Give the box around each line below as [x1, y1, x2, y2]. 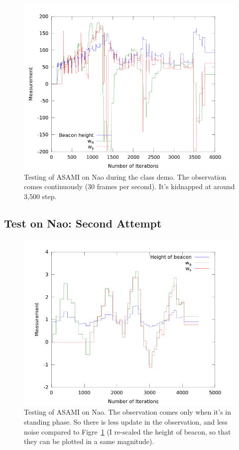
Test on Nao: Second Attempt [4, 215, 162, 230]
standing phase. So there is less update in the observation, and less [24, 417, 228, 427]
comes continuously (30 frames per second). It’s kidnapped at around [24, 181, 235, 192]
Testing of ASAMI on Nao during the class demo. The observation [24, 171, 227, 182]
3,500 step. [24, 191, 57, 201]
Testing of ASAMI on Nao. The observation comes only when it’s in [24, 407, 232, 417]
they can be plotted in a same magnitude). [24, 436, 154, 447]
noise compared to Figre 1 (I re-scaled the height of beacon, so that [24, 426, 231, 437]
